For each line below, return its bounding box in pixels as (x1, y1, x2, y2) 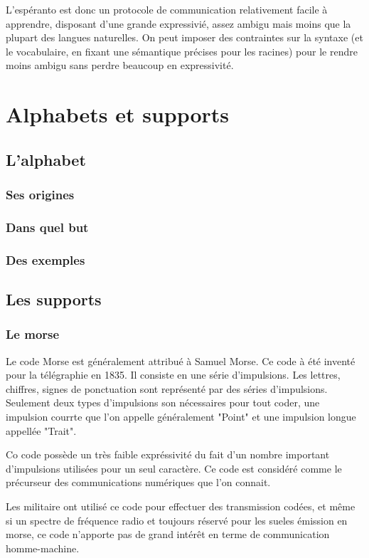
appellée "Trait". (6, 423, 77, 438)
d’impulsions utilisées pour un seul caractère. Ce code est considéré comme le (6, 460, 342, 475)
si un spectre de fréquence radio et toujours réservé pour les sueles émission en (6, 512, 348, 527)
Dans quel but (6, 218, 89, 236)
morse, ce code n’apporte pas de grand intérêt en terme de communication (6, 527, 330, 542)
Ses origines (6, 186, 75, 204)
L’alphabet (6, 148, 86, 170)
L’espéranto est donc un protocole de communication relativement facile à (6, 2, 328, 16)
